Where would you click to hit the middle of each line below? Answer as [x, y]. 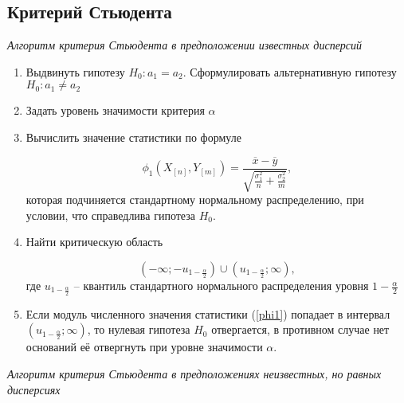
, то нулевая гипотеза [139, 329]
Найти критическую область [94, 242]
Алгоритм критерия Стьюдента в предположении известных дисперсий [185, 45]
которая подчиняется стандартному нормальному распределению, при [195, 200]
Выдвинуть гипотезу [75, 71]
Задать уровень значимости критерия [115, 110]
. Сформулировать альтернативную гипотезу [290, 71]
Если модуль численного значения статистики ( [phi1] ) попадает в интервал [208, 313]
